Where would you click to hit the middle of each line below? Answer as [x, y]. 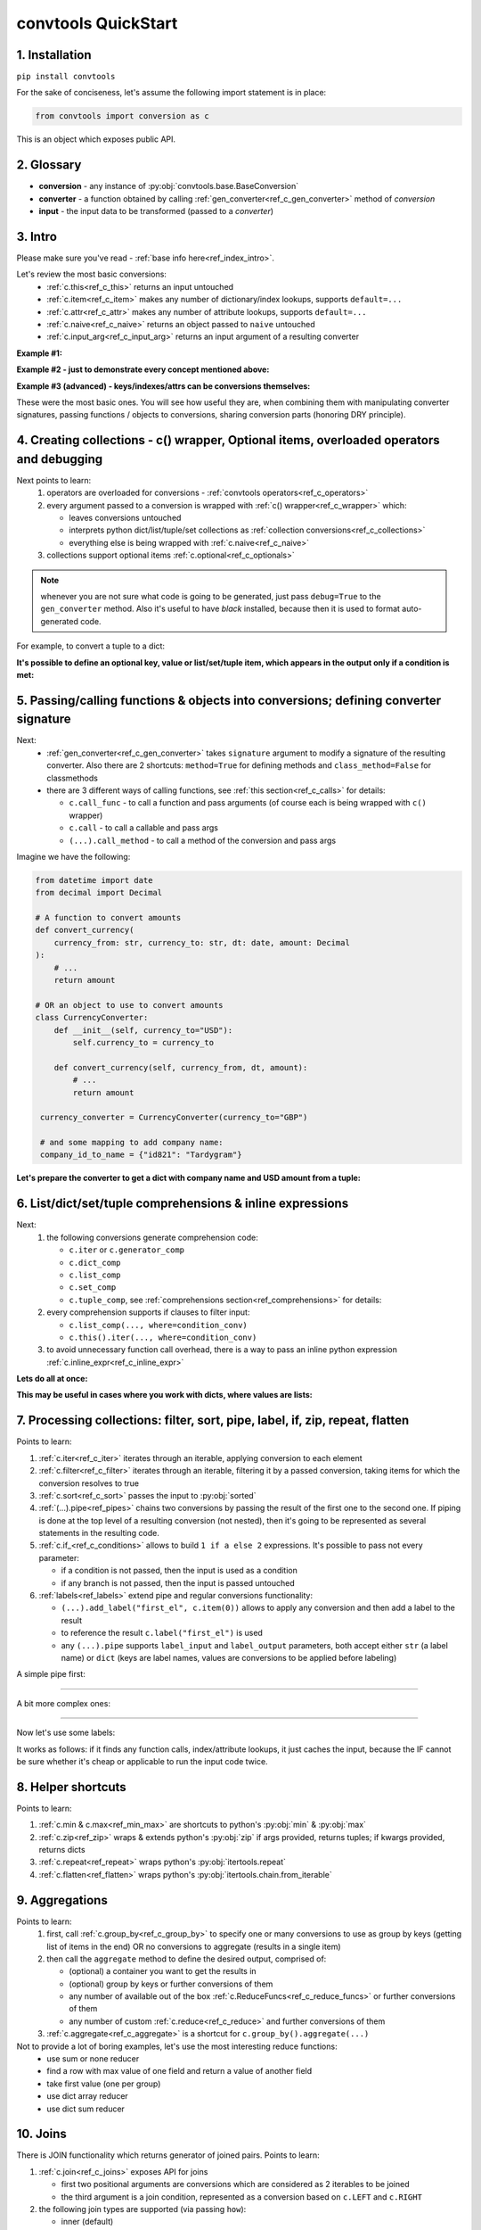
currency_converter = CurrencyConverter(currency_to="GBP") [174, 1118]
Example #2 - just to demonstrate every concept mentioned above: [143, 369]
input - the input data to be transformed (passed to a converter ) [156, 211]
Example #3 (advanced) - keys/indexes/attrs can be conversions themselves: [163, 386]
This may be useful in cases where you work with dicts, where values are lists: [164, 1395]
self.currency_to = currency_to [143, 1042]
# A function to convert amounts [108, 918]
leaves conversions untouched [125, 517]
